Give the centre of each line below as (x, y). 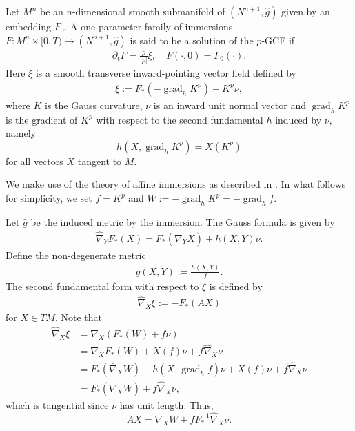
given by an (306, 11)
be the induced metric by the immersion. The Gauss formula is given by (183, 221)
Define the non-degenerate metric (76, 255)
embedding (29, 26)
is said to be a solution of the (192, 40)
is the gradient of (42, 119)
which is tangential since (57, 404)
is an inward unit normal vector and (230, 105)
